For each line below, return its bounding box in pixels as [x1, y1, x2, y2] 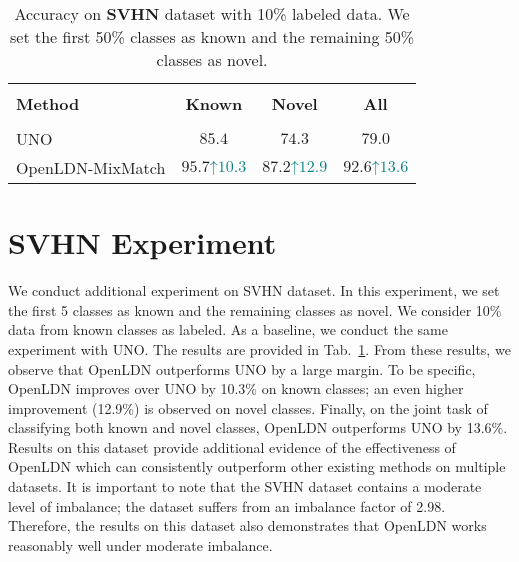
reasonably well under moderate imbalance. [8, 534, 273, 555]
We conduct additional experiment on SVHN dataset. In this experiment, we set [8, 280, 500, 301]
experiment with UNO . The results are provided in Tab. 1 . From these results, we [8, 338, 511, 359]
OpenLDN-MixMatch [16, 156, 166, 179]
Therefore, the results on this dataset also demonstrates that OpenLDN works [8, 515, 487, 536]
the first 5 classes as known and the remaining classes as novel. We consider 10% [8, 299, 502, 320]
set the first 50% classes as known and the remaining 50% [10, 25, 415, 48]
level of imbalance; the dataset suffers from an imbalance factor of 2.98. [8, 495, 446, 516]
